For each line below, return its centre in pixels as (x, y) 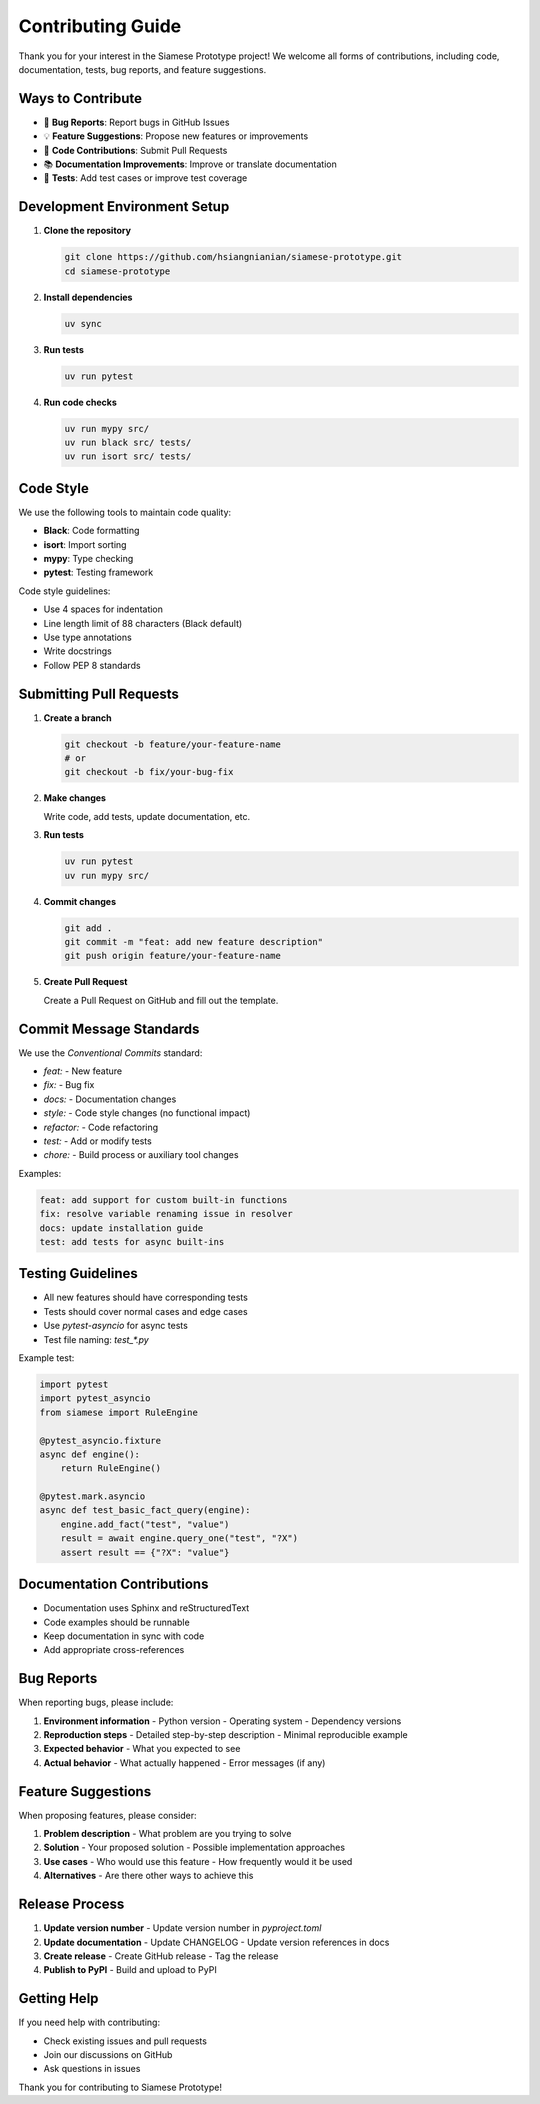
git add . (88, 928)
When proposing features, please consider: (107, 1815)
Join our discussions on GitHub (108, 2055)
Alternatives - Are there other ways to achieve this (148, 1876)
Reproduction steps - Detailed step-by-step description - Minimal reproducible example (226, 1734)
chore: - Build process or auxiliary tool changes (141, 1155)
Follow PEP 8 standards (92, 665)
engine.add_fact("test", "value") (145, 1524)
